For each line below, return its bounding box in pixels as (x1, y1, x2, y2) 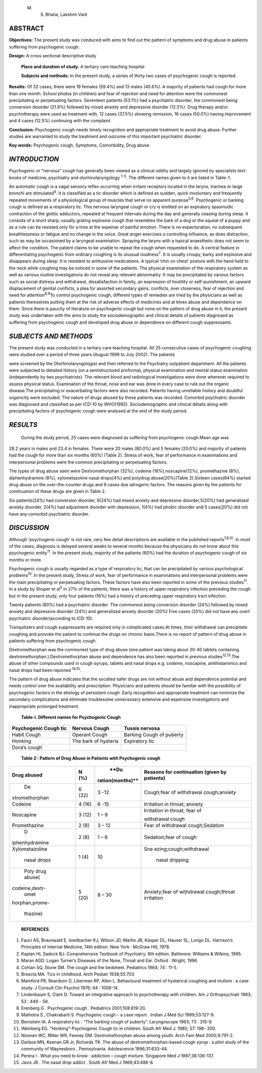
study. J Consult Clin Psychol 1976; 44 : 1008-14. (21, 985, 119, 990)
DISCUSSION (9, 524, 49, 532)
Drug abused (12, 772, 43, 778)
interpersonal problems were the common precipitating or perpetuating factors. (9, 459, 168, 465)
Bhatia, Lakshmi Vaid (45, 12, 87, 17)
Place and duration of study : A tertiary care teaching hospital (21, 64, 145, 70)
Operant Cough (72, 731, 108, 738)
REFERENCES (21, 926, 49, 932)
